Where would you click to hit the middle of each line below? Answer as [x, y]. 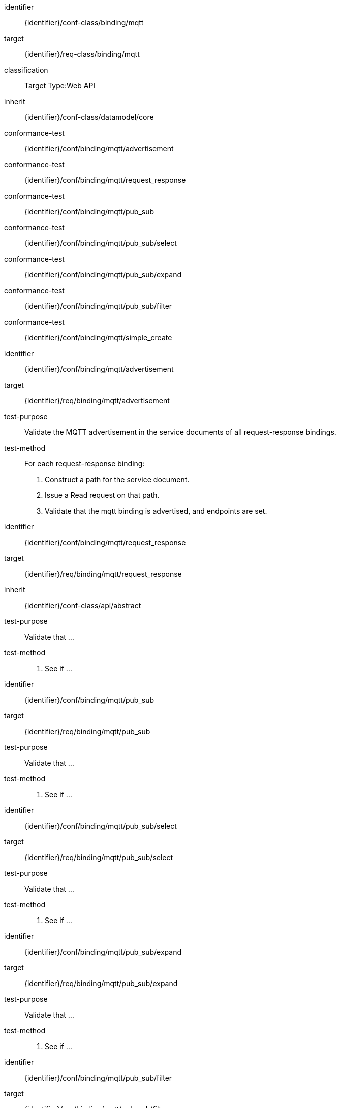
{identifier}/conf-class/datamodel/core [89, 117]
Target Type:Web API [60, 86]
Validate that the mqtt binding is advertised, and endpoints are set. [156, 511]
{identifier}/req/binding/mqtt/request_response [103, 574]
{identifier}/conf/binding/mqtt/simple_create [98, 338]
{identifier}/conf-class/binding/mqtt [84, 23]
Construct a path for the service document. [117, 479]
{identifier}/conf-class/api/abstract [83, 605]
